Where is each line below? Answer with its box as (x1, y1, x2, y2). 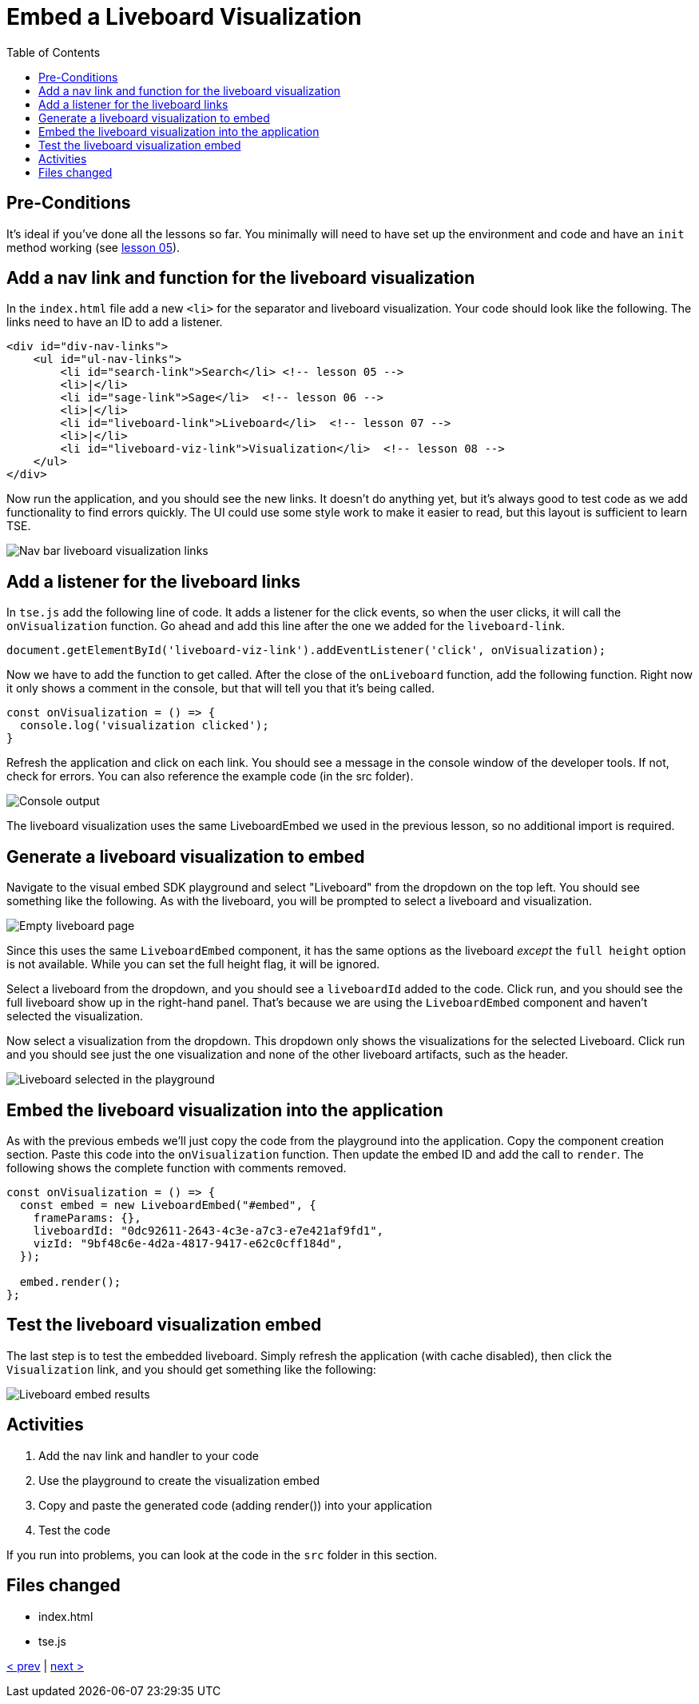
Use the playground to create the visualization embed (38, 1473, 320, 1487)
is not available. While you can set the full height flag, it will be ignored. (6, 957, 380, 972)
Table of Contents (6, 45, 101, 59)
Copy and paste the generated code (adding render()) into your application (38, 1498, 432, 1512)
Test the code (38, 1522, 111, 1537)
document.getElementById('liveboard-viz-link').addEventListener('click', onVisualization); (6, 644, 606, 657)
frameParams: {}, (33, 1211, 141, 1224)
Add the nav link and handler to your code (38, 1448, 259, 1463)
